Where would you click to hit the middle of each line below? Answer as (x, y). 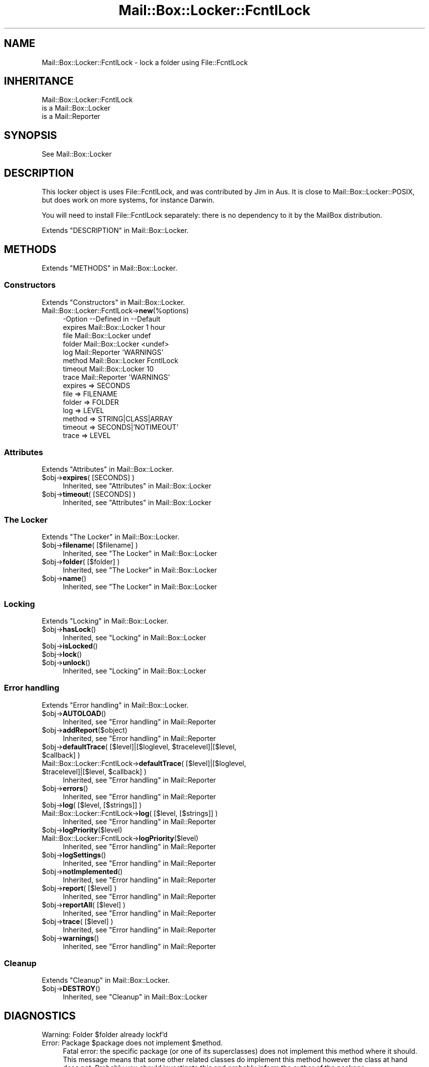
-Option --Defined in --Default (112, 319)
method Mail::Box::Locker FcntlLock (120, 360)
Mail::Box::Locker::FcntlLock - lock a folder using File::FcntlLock (145, 62)
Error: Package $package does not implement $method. (132, 1043)
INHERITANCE (39, 81)
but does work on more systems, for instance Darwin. (128, 200)
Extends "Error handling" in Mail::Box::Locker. (115, 705)
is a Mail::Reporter (71, 116)
